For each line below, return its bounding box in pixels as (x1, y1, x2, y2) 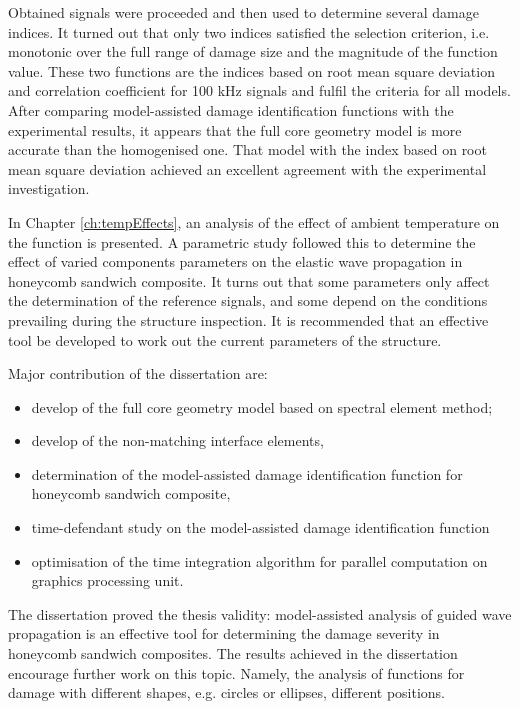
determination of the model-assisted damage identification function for (31, 463, 463, 484)
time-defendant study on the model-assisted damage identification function (31, 517, 490, 538)
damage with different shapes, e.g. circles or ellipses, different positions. (8, 682, 445, 703)
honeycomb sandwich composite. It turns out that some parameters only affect (8, 270, 490, 291)
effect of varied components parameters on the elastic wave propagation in (8, 251, 463, 272)
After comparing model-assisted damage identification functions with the (8, 99, 454, 120)
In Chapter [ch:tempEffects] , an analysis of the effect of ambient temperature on (8, 211, 500, 232)
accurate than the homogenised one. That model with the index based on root (8, 139, 487, 160)
